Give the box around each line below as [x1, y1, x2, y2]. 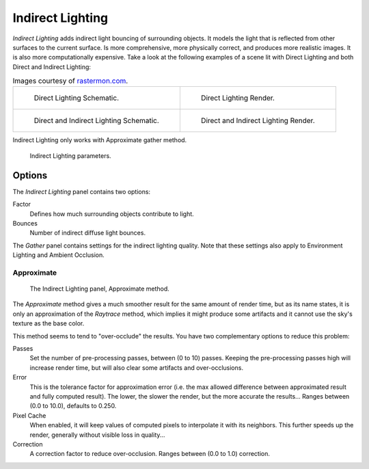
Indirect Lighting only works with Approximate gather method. [12, 136, 187, 144]
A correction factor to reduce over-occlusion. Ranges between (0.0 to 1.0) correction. [29, 450, 270, 458]
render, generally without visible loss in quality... [29, 431, 165, 439]
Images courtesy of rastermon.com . [12, 76, 128, 85]
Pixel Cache [12, 411, 46, 420]
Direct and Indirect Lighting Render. [200, 116, 315, 126]
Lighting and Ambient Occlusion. [12, 251, 105, 259]
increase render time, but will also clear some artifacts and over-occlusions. [29, 363, 244, 372]
